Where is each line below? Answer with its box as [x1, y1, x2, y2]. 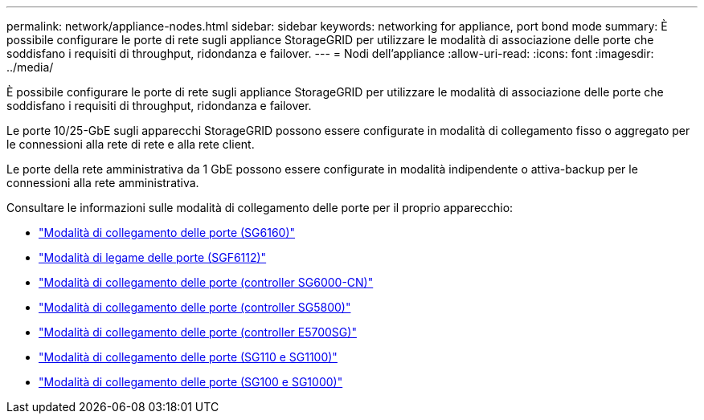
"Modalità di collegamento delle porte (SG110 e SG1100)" [39, 350, 338, 364]
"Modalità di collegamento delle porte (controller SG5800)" [39, 300, 351, 314]
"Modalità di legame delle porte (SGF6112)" [39, 251, 267, 264]
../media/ [6, 60, 54, 74]
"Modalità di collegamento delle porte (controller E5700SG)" [39, 325, 357, 339]
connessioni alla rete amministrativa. [6, 176, 199, 190]
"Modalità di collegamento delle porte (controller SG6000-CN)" [39, 275, 374, 289]
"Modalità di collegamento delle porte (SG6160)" [39, 226, 296, 239]
